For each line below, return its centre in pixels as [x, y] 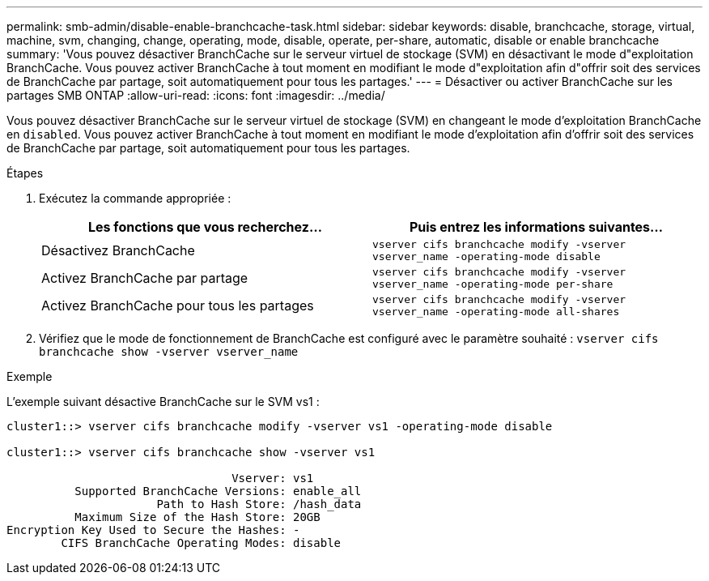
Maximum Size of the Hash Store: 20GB [197, 517]
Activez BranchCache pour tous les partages [178, 305]
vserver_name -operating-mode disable [486, 256]
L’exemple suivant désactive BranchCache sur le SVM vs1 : [163, 402]
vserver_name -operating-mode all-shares [496, 312]
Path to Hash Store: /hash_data [259, 504]
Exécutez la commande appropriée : [135, 198]
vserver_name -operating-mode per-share [493, 284]
